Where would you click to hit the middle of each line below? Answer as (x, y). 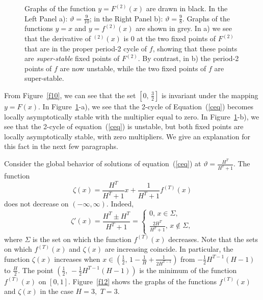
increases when (77, 259)
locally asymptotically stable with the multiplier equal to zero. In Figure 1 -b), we (132, 116)
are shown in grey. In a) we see (184, 28)
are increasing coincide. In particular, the (169, 249)
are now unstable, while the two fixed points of (133, 68)
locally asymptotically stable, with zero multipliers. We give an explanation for (127, 136)
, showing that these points (195, 48)
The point (38, 270)
